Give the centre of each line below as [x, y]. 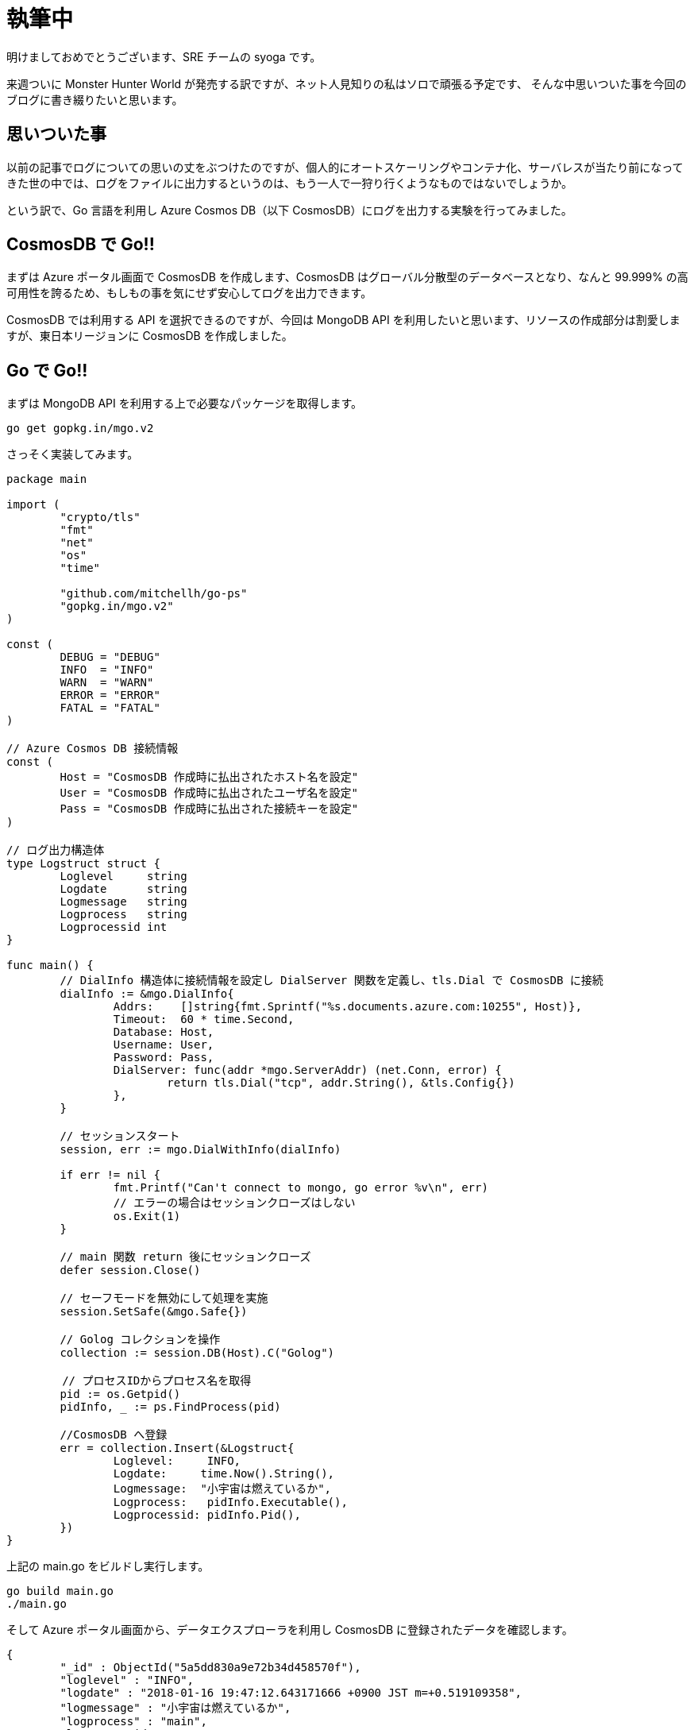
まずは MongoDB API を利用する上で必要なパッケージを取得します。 [185, 404]
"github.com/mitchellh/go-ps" [154, 594]
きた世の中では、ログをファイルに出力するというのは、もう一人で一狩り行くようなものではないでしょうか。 [289, 183]
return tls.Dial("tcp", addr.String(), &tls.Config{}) [341, 1083]
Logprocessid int [114, 927]
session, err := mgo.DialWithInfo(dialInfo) [200, 1150]
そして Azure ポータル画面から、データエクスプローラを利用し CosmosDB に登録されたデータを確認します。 [290, 1630]
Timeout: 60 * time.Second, [204, 1019]
